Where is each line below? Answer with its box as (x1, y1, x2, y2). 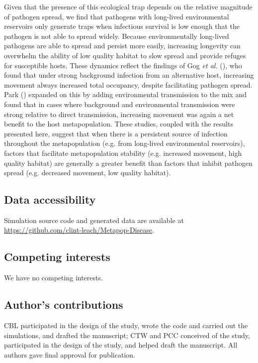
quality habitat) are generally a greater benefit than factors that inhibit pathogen (4, 157, 253, 168)
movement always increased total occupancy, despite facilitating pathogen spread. (4, 79, 253, 90)
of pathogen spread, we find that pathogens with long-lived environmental (4, 11, 229, 21)
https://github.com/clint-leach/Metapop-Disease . (4, 225, 154, 235)
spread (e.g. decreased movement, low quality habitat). (4, 167, 171, 178)
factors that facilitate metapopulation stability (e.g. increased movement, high (4, 147, 242, 158)
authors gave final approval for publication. (4, 349, 135, 360)
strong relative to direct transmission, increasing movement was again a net (4, 109, 234, 119)
